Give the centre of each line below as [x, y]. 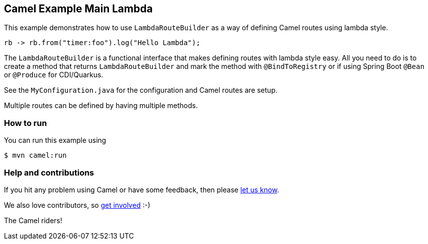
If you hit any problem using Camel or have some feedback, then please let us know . [142, 189]
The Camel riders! [33, 220]
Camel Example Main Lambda [79, 9]
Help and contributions [49, 172]
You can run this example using [55, 140]
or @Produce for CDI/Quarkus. [54, 75]
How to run [26, 123]
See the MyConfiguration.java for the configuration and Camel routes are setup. [141, 90]
